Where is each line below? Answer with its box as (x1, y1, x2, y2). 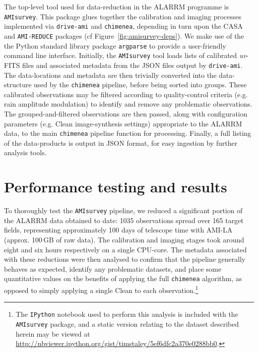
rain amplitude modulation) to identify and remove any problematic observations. (4, 99, 253, 109)
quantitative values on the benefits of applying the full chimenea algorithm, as (4, 273, 242, 284)
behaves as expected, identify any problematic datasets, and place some (4, 263, 221, 274)
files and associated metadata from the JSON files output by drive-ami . (22, 59, 243, 70)
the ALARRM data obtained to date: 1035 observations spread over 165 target (4, 215, 244, 225)
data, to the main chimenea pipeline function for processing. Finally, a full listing (4, 128, 252, 138)
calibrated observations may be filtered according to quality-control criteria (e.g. (4, 89, 248, 99)
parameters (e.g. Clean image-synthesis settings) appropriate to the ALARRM (4, 118, 242, 128)
